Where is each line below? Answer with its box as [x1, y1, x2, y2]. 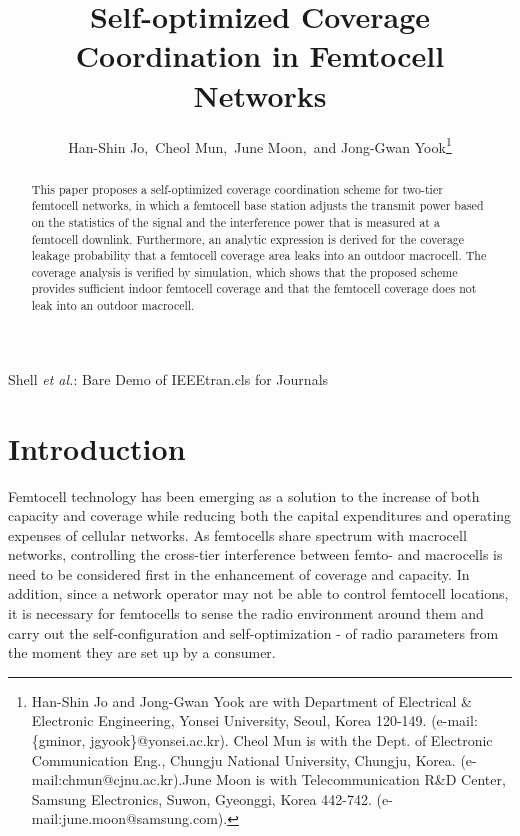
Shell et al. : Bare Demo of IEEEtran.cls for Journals [8, 368, 329, 389]
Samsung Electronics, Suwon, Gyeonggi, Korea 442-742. [31, 788, 372, 809]
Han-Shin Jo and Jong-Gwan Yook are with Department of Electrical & [31, 690, 472, 711]
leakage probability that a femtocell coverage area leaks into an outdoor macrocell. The [31, 247, 487, 264]
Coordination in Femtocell [75, 35, 445, 76]
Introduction [8, 427, 186, 468]
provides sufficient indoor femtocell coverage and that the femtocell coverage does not [31, 280, 477, 297]
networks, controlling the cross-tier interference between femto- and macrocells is [8, 544, 503, 565]
